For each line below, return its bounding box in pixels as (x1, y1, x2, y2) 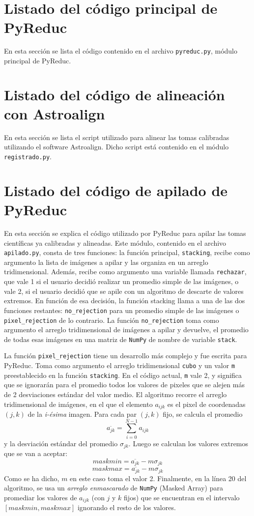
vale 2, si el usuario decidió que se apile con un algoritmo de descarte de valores (4, 286, 244, 296)
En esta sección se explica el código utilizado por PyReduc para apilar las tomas (4, 228, 246, 238)
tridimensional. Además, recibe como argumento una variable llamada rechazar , (4, 266, 247, 277)
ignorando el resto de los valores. (77, 502, 176, 513)
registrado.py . (4, 151, 52, 162)
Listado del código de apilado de (4, 180, 228, 200)
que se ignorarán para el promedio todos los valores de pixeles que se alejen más (4, 379, 245, 390)
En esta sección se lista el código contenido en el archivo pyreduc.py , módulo (4, 46, 237, 56)
